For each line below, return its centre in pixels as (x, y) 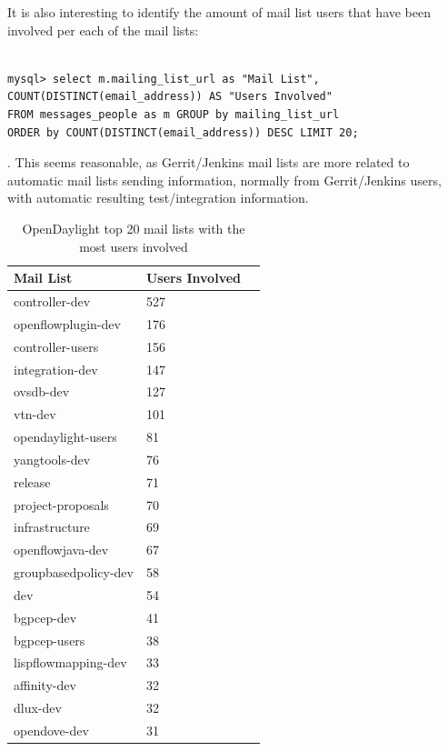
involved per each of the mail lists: (103, 30)
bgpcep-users (50, 640)
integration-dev (56, 369)
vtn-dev (35, 414)
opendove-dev (51, 730)
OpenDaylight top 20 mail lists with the (134, 228)
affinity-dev (45, 685)
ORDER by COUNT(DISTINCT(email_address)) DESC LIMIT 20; (183, 132)
